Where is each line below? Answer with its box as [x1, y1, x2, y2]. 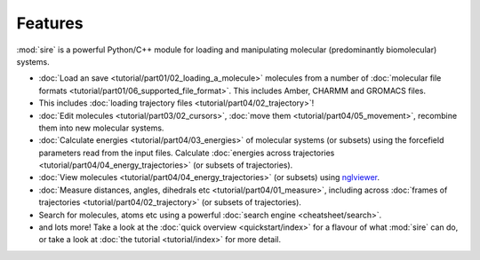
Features [16, 13, 84, 33]
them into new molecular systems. [38, 122, 164, 133]
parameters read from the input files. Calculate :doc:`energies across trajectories [38, 147, 335, 158]
